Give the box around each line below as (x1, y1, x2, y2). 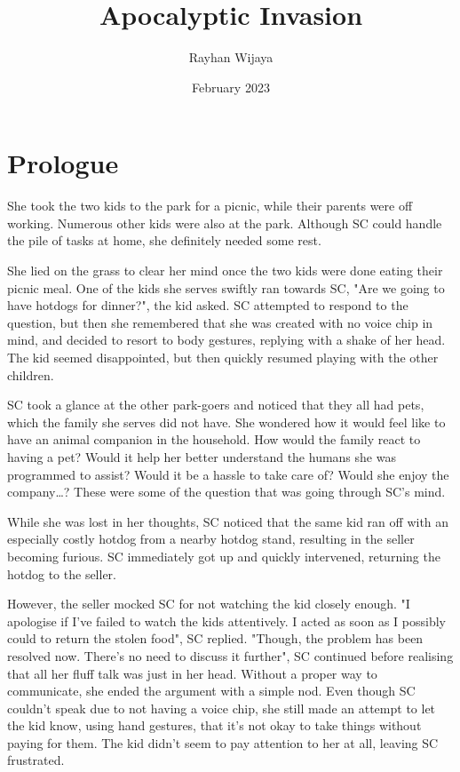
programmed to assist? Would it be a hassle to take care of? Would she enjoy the (7, 465, 449, 483)
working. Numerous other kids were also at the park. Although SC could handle (7, 213, 442, 232)
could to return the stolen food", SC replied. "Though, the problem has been (7, 629, 424, 648)
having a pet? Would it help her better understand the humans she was (7, 447, 396, 466)
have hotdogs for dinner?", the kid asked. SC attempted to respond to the (7, 296, 408, 314)
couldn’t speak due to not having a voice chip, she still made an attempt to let (7, 698, 436, 717)
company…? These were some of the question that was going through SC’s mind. (7, 482, 446, 501)
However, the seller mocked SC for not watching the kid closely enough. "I (7, 594, 410, 613)
